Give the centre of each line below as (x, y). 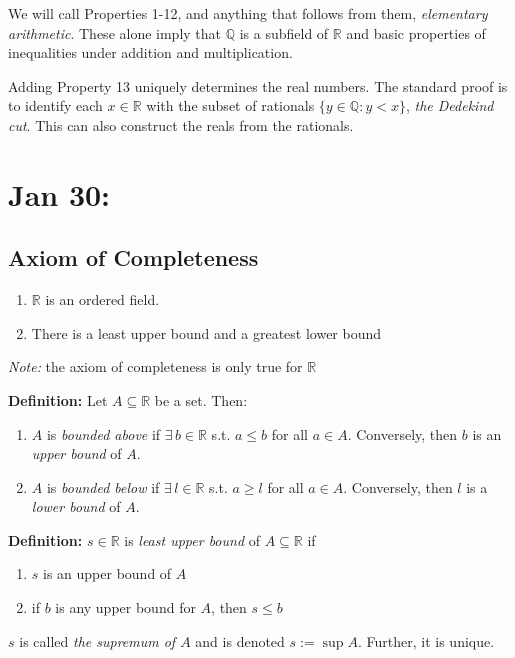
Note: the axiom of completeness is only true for (155, 366)
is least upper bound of (192, 539)
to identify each (55, 105)
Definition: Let (58, 399)
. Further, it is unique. (426, 640)
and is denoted (240, 640)
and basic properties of (416, 32)
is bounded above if (103, 433)
